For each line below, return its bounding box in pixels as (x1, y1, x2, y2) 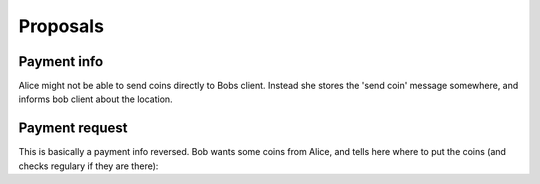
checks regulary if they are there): (18, 160, 159, 172)
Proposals (18, 15, 105, 37)
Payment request (18, 120, 129, 137)
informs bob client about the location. (18, 93, 174, 105)
